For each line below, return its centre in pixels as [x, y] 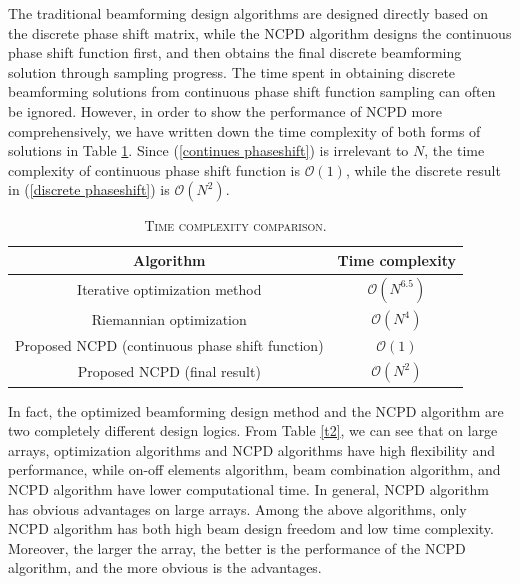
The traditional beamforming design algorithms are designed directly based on [248, 13]
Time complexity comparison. [235, 225]
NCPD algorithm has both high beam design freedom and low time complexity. [251, 528]
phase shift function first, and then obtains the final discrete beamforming [235, 52]
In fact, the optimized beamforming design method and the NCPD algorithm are [256, 410]
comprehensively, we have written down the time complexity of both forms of [244, 130]
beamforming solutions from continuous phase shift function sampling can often [252, 91]
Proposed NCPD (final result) [169, 371]
